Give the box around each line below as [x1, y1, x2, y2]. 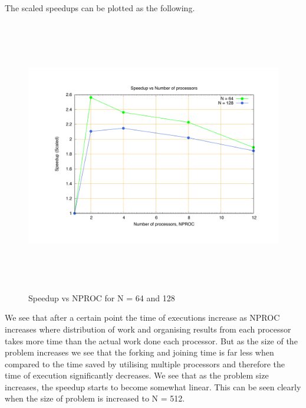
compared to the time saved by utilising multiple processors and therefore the [5, 357, 285, 370]
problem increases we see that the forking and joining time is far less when [5, 346, 274, 358]
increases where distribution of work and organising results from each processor [5, 323, 291, 335]
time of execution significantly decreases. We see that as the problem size [5, 369, 269, 381]
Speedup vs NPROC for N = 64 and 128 [28, 291, 175, 304]
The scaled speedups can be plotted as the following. [5, 2, 195, 14]
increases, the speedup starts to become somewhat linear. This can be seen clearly [5, 380, 301, 393]
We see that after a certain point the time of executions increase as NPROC [5, 311, 280, 324]
